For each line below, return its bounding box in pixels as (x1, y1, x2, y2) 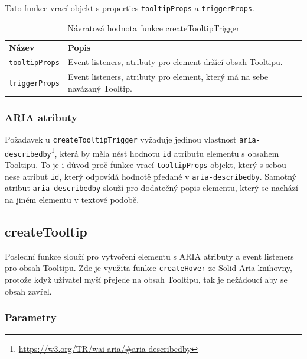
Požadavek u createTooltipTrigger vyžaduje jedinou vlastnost (5, 133, 237, 145)
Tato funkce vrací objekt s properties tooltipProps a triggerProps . (5, 2, 254, 14)
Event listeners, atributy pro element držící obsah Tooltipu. (67, 56, 283, 68)
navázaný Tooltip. (67, 82, 132, 94)
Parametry (5, 310, 57, 325)
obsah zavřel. (5, 284, 52, 297)
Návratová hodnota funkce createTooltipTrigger (67, 21, 240, 34)
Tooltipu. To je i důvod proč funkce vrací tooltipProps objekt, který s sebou (5, 159, 286, 171)
